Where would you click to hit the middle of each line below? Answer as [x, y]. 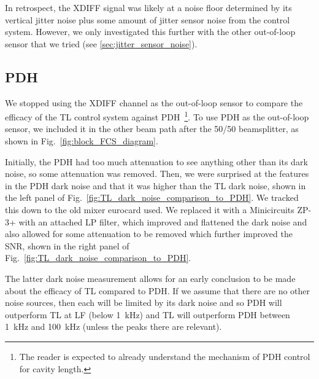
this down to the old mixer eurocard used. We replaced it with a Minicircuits [150, 209]
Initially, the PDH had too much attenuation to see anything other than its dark [156, 161]
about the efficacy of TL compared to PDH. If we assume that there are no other [158, 290]
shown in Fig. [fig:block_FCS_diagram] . [82, 141]
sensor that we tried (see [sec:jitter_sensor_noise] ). [101, 43]
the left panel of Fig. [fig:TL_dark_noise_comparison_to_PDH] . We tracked [152, 197]
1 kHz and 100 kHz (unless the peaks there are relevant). [113, 326]
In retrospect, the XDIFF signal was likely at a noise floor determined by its [148, 7]
